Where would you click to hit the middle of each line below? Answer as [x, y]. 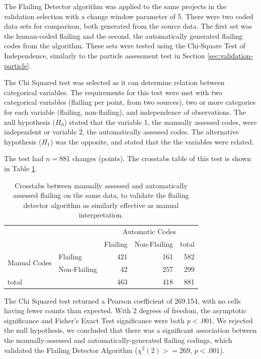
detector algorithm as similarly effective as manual [101, 205]
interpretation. [101, 215]
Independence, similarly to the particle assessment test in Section [105, 55]
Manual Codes [30, 263]
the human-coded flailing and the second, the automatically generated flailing [123, 35]
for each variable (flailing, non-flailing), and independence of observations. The [125, 112]
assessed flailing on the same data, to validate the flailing [101, 195]
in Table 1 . [21, 168]
